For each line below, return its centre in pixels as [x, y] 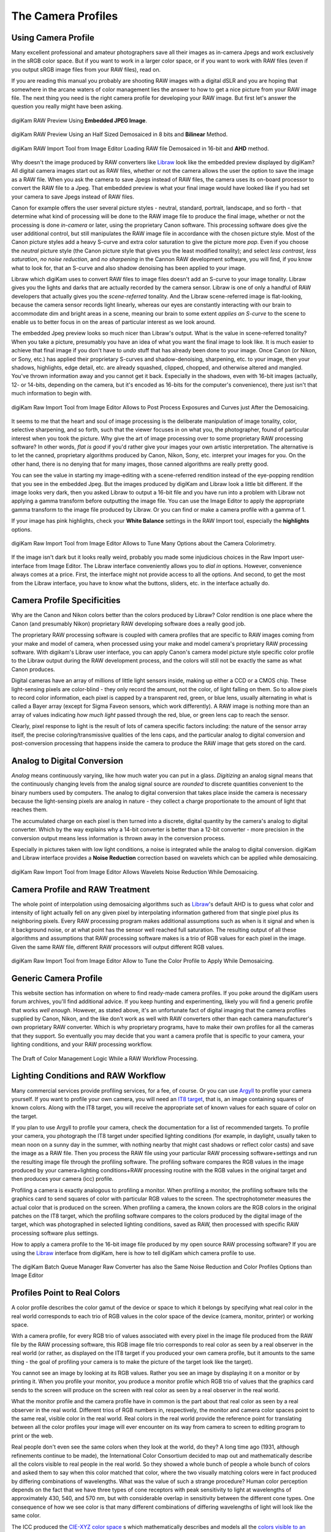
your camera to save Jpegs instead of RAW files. [73, 197]
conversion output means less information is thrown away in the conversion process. [119, 838]
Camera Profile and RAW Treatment [81, 889]
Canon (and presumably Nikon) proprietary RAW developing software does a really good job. [128, 624]
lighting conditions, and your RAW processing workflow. [82, 1044]
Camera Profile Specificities [66, 601]
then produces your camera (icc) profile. [63, 1179]
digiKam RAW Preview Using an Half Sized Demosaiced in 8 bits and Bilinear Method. [120, 134]
